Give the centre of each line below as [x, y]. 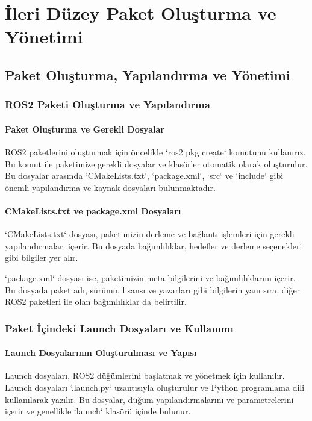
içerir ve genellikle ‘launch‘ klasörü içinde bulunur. [98, 411]
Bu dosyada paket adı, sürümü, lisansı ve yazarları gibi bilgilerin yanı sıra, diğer [153, 289]
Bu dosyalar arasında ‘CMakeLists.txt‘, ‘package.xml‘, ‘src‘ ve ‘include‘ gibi [144, 176]
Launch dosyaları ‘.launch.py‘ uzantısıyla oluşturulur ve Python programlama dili [155, 387]
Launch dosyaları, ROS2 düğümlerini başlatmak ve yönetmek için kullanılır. [145, 376]
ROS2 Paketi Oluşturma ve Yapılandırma [108, 104]
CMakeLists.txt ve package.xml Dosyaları [93, 210]
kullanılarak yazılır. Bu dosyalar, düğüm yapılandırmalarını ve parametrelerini [149, 399]
